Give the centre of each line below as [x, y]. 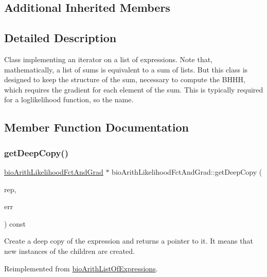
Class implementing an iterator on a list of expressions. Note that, [109, 59]
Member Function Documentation [97, 127]
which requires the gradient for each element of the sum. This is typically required [134, 89]
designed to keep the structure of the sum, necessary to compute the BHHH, [125, 79]
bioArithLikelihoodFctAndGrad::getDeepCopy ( [187, 171]
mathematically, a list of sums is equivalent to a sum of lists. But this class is [126, 69]
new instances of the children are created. [69, 251]
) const [15, 223]
